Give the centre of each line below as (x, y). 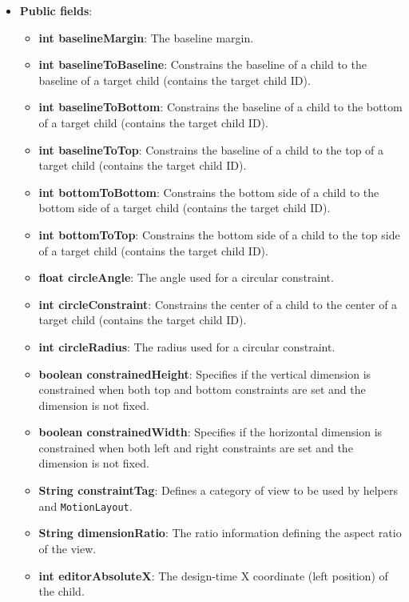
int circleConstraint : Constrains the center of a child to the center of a (218, 304)
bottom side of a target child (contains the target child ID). (185, 208)
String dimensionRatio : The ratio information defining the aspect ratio (220, 533)
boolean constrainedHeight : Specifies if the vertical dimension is (205, 373)
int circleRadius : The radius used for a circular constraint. (187, 346)
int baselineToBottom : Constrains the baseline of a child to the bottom (220, 107)
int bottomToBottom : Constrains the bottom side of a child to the (209, 192)
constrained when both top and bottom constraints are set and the (202, 389)
